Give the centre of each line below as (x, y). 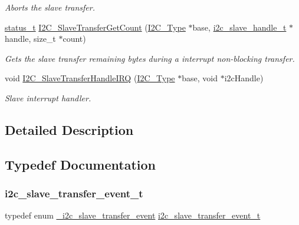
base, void (200, 78)
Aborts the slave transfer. (50, 7)
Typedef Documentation (80, 164)
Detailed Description (69, 129)
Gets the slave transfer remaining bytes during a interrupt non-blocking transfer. (150, 58)
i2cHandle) (244, 78)
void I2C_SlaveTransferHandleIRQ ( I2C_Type (90, 78)
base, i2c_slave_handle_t (239, 27)
